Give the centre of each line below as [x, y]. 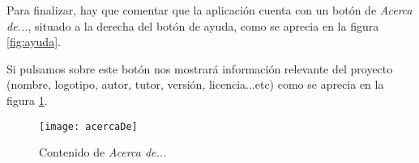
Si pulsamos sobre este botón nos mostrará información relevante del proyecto [200, 68]
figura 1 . [27, 100]
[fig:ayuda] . [34, 42]
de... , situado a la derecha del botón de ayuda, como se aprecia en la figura [193, 25]
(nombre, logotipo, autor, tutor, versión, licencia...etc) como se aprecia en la [195, 84]
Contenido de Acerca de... [103, 152]
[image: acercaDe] [88, 126]
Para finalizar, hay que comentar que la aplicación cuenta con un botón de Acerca [209, 10]
